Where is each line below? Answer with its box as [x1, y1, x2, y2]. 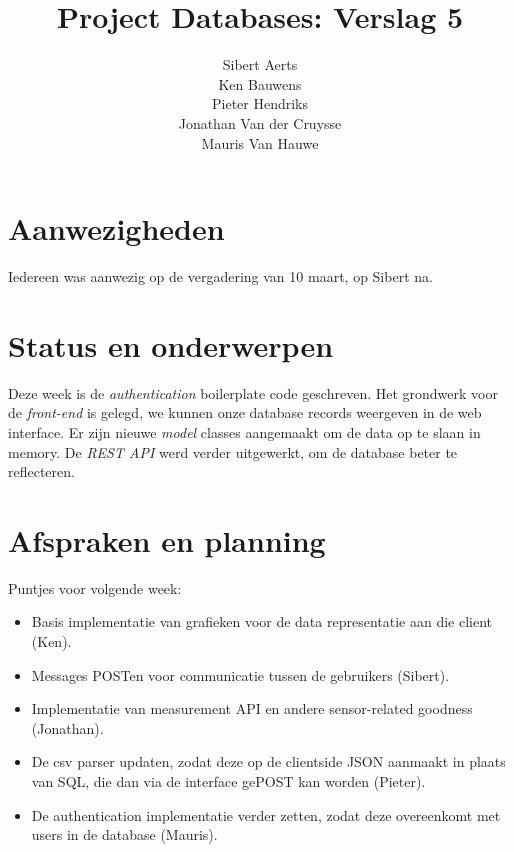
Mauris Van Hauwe [201, 132, 319, 153]
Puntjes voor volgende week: [8, 577, 182, 598]
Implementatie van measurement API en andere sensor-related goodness [31, 698, 473, 719]
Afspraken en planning [8, 519, 326, 560]
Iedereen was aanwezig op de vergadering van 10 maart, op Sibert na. [8, 266, 433, 287]
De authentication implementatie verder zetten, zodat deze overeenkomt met [31, 804, 501, 825]
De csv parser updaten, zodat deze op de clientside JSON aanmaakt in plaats [31, 751, 506, 772]
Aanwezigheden [8, 208, 225, 249]
